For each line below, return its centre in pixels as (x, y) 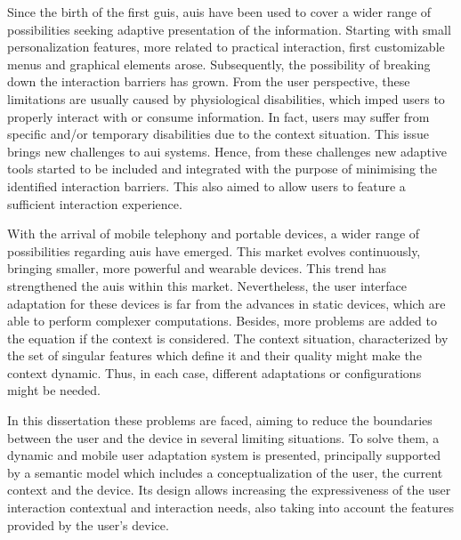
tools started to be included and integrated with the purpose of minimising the (222, 169)
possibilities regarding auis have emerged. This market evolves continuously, (214, 250)
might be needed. (54, 390)
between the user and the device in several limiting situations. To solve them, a (223, 437)
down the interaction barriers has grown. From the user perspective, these (209, 81)
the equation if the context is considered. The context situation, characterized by (228, 338)
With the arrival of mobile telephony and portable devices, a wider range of (214, 234)
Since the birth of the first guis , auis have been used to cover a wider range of (219, 12)
